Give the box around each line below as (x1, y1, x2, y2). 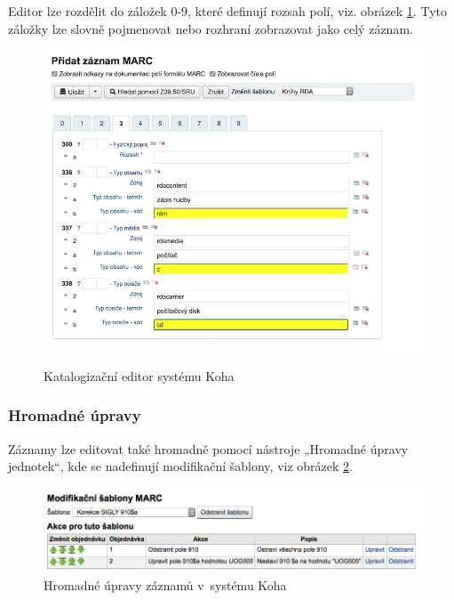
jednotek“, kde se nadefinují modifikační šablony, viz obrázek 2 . (8, 457, 353, 475)
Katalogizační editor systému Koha (44, 366, 235, 385)
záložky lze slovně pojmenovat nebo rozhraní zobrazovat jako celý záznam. (8, 19, 413, 37)
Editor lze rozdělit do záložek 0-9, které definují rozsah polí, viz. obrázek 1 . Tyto (8, 2, 447, 20)
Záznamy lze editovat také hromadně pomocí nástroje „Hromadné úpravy (8, 439, 409, 458)
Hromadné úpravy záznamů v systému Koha (44, 576, 287, 595)
